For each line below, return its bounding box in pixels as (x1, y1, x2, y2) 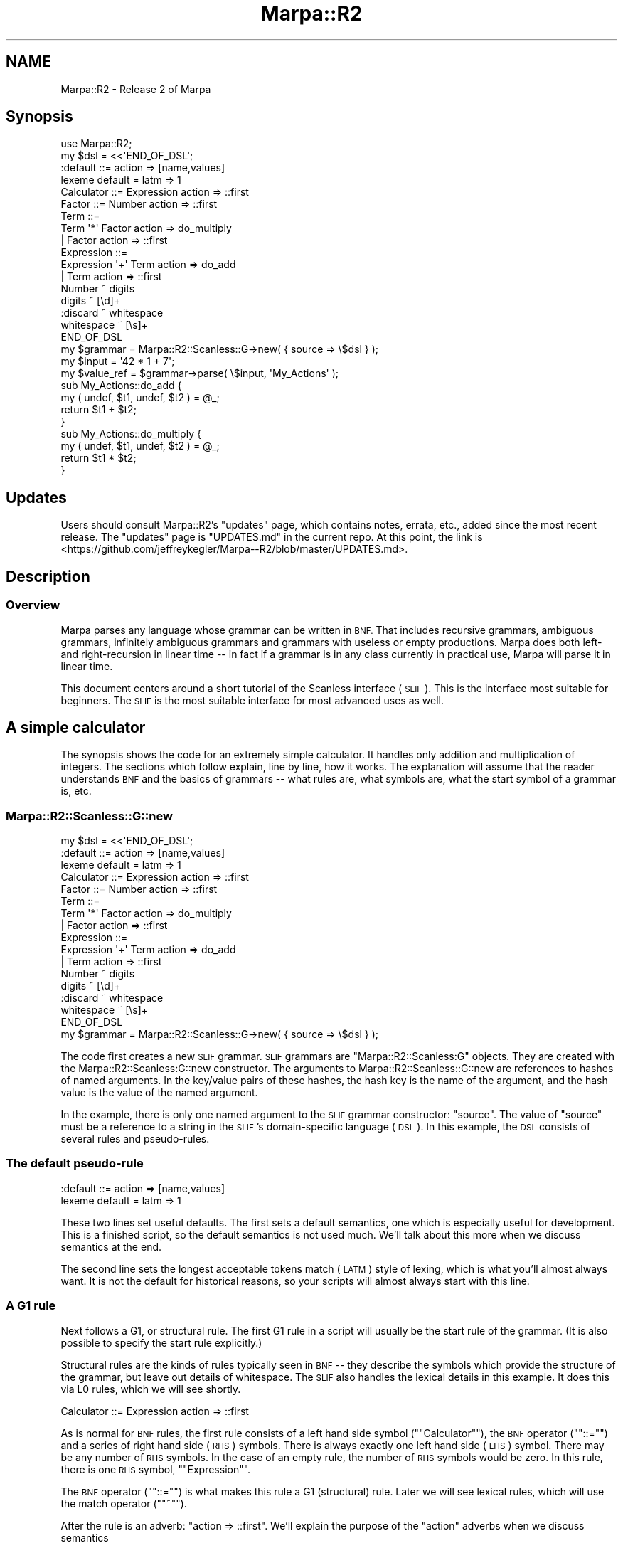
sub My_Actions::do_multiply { (60, 428, 201, 440)
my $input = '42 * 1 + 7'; (60, 355, 175, 368)
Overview (6, 598, 60, 613)
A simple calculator (6, 718, 146, 736)
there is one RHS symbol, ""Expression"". (60, 1463, 251, 1475)
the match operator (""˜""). (60, 1497, 187, 1510)
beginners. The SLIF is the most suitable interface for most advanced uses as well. (60, 694, 444, 706)
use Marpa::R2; (60, 137, 132, 150)
